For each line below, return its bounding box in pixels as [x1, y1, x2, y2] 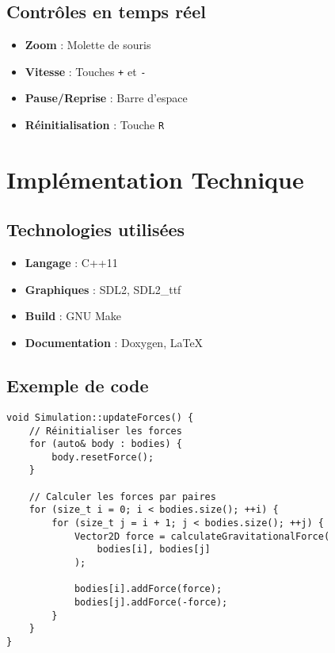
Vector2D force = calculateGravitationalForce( [74, 530, 330, 542]
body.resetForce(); [51, 451, 154, 463]
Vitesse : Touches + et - [25, 63, 147, 79]
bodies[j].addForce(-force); [74, 597, 228, 609]
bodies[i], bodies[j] [97, 544, 211, 556]
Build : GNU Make [25, 307, 121, 324]
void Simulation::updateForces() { [6, 411, 194, 423]
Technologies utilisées [6, 217, 185, 242]
